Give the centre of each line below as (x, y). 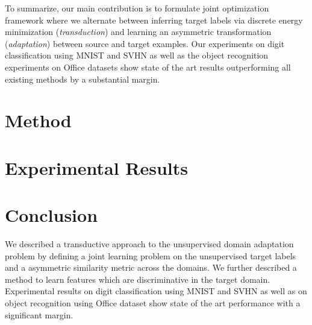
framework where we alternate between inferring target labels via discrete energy (154, 20)
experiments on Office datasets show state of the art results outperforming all (148, 67)
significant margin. (39, 314)
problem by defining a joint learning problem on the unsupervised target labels (151, 255)
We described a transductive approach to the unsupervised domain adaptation (149, 244)
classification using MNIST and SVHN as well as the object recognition (137, 55)
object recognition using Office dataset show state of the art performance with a (153, 303)
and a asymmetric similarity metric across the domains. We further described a (151, 267)
